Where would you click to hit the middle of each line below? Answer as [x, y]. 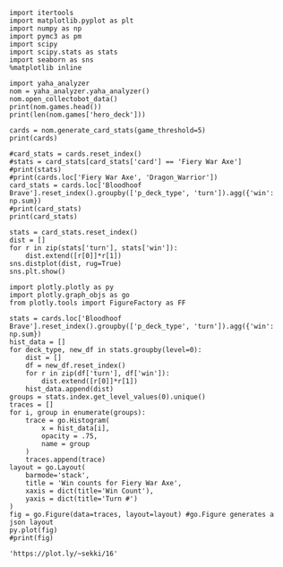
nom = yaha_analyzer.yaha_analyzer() [80, 91]
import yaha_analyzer [50, 83]
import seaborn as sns [51, 60]
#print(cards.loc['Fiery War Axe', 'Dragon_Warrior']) [114, 177]
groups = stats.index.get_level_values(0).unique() [107, 397]
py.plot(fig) [34, 530]
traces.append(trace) [65, 460]
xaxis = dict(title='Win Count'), [90, 491]
